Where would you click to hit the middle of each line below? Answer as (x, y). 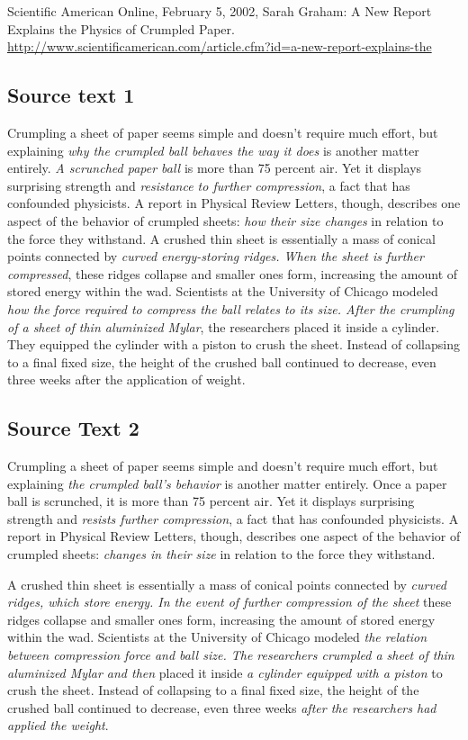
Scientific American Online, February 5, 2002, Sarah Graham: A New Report (220, 11)
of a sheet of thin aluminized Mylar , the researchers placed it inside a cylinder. (224, 326)
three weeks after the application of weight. (126, 379)
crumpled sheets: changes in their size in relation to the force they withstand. (221, 554)
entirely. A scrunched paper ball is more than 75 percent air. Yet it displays (215, 168)
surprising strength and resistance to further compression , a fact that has (209, 185)
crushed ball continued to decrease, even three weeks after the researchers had (222, 707)
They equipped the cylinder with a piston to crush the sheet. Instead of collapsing (234, 344)
